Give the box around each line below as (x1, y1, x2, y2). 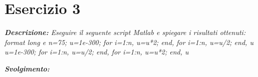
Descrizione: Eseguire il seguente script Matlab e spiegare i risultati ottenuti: (5, 27, 246, 37)
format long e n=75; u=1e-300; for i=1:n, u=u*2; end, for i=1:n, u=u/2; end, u (5, 36, 253, 47)
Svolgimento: (5, 63, 50, 73)
